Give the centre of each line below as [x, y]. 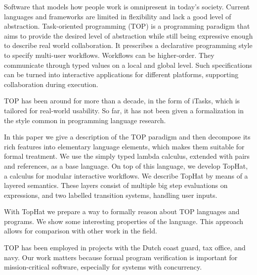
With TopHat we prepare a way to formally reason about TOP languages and [122, 211]
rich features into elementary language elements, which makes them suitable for [124, 146]
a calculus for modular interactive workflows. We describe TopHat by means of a [126, 175]
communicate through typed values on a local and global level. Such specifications [128, 65]
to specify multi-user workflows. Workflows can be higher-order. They [109, 55]
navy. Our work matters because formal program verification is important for [121, 257]
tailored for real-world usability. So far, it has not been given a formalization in [124, 110]
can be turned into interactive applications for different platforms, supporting [121, 74]
